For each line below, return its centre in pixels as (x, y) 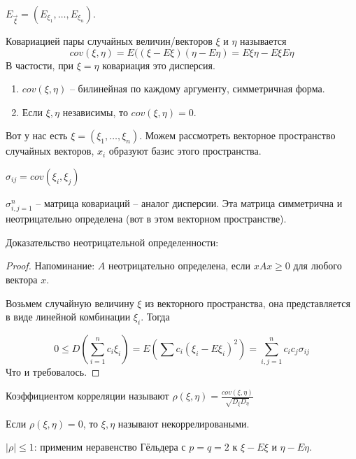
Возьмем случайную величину (70, 303)
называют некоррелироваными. (184, 423)
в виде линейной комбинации (68, 317)
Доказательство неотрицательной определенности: (112, 242)
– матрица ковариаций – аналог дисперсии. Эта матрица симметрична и (189, 203)
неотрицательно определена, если (179, 266)
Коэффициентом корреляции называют (87, 396)
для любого (318, 266)
